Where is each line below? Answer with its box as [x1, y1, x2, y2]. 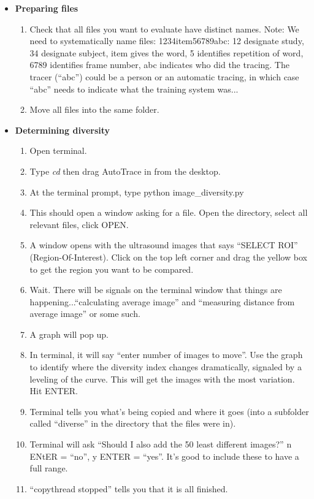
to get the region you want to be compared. [29, 262, 194, 275]
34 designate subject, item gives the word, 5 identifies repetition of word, [29, 46, 304, 59]
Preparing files [15, 2, 78, 14]
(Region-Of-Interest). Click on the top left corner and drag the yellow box [29, 250, 307, 263]
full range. [29, 462, 68, 474]
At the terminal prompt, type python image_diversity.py [29, 185, 244, 198]
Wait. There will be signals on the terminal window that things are [29, 283, 282, 296]
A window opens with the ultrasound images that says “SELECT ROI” [29, 238, 298, 251]
